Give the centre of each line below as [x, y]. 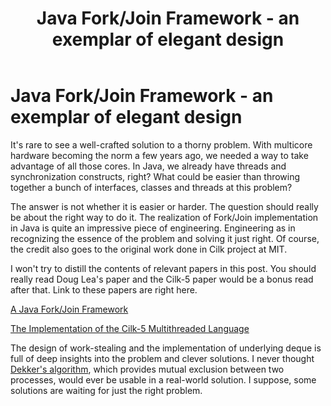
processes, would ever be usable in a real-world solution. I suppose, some [163, 379]
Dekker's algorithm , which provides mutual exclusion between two [147, 369]
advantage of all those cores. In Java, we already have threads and [148, 166]
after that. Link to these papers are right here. [104, 289]
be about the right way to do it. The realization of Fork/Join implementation [164, 217]
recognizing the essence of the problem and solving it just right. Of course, [165, 238]
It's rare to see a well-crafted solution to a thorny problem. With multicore [161, 144]
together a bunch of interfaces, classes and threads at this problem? [151, 187]
